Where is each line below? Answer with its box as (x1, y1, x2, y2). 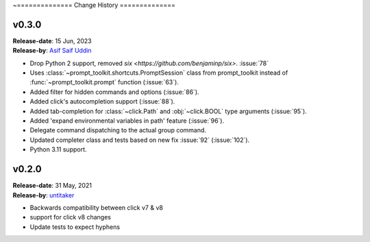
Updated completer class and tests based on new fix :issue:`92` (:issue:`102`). (29, 136, 250, 144)
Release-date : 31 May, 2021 (12, 182, 92, 190)
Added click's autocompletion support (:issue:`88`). (29, 97, 175, 106)
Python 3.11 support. (29, 145, 87, 154)
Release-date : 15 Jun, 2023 (12, 36, 92, 45)
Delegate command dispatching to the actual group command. (29, 126, 207, 134)
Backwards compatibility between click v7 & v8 (29, 203, 164, 212)
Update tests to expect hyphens (29, 223, 120, 231)
